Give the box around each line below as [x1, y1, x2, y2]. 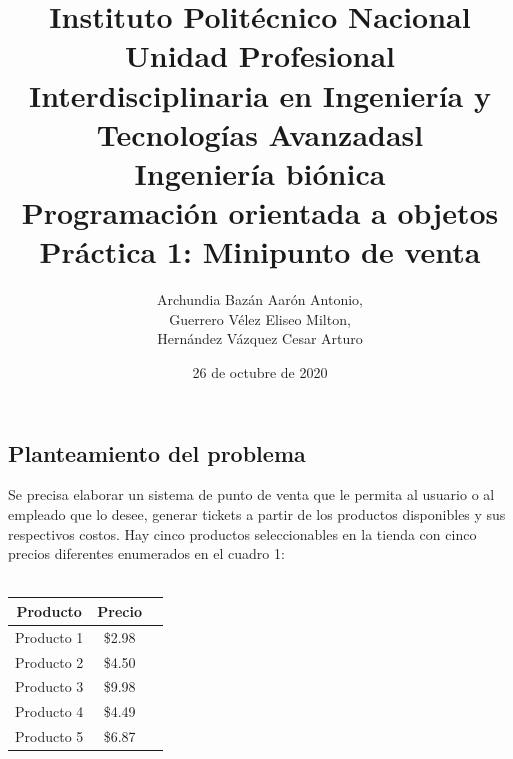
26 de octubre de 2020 [192, 362, 328, 383]
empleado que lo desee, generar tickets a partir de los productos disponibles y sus [8, 504, 506, 525]
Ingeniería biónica [134, 152, 386, 193]
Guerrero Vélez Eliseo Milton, [169, 308, 351, 329]
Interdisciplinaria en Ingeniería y [29, 74, 491, 115]
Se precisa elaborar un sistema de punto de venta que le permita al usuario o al [8, 484, 495, 505]
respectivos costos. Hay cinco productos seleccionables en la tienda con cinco [8, 523, 477, 544]
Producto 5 [15, 726, 84, 747]
